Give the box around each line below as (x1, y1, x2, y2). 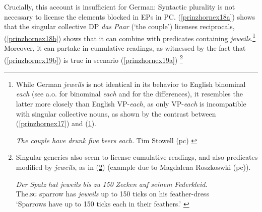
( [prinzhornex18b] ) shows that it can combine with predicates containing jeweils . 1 (4, 31, 256, 43)
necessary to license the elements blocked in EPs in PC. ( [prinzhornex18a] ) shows (4, 11, 255, 22)
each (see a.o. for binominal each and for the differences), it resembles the (16, 88, 243, 99)
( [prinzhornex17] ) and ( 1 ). (16, 118, 97, 129)
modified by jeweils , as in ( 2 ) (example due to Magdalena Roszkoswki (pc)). (16, 162, 251, 172)
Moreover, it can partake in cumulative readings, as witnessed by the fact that (4, 43, 246, 53)
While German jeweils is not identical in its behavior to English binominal (16, 78, 246, 89)
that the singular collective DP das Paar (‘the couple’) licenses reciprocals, (4, 21, 235, 32)
